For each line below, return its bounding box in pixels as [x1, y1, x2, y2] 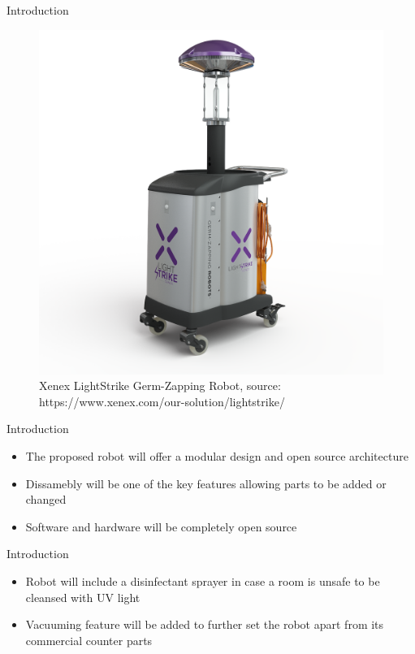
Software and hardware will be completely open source [25, 518, 297, 535]
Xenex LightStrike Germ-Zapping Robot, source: [39, 377, 281, 394]
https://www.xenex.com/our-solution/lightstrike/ [39, 392, 285, 409]
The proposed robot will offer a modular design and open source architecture [25, 447, 409, 464]
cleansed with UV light [25, 588, 140, 605]
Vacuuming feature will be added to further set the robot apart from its [25, 616, 384, 633]
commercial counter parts [25, 631, 153, 648]
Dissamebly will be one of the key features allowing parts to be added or [25, 474, 387, 492]
